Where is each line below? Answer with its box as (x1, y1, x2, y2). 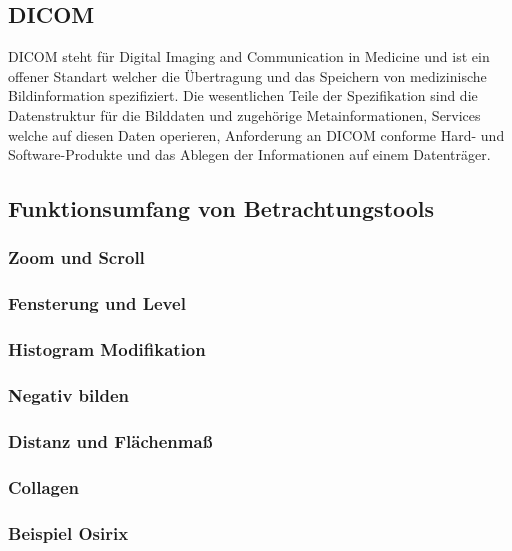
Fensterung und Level (8, 291, 186, 316)
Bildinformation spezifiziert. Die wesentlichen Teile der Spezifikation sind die (8, 85, 478, 106)
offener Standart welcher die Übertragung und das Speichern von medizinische (8, 65, 487, 86)
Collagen (8, 474, 80, 499)
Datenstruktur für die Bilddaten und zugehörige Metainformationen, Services (8, 104, 481, 125)
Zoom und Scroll (8, 245, 145, 270)
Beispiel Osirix (8, 520, 129, 545)
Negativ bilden (8, 383, 130, 407)
